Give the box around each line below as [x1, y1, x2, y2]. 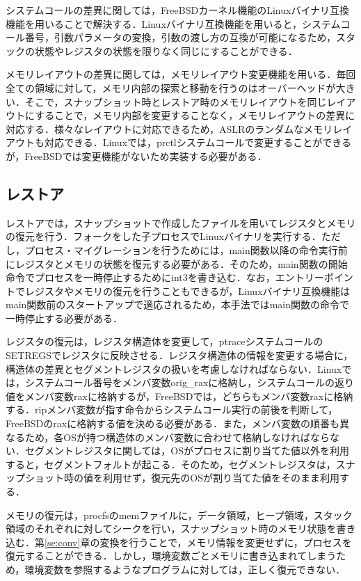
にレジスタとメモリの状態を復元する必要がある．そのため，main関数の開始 [6, 256, 348, 271]
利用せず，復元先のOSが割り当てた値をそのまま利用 [102, 470, 339, 485]
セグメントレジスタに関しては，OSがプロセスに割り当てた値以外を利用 [24, 443, 349, 458]
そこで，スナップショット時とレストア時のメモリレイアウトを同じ [24, 94, 327, 109]
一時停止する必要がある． [6, 310, 122, 325]
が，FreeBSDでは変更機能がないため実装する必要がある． [6, 148, 267, 163]
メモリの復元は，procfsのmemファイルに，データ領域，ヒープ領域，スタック [6, 507, 353, 522]
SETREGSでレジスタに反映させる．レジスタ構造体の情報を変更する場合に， [6, 348, 353, 363]
